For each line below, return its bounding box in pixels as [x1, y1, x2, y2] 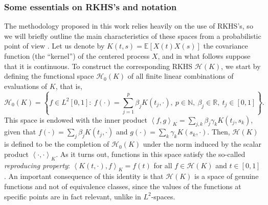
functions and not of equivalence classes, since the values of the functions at [4, 180, 241, 191]
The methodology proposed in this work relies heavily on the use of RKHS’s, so [4, 20, 253, 31]
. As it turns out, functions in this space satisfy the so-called [56, 148, 245, 159]
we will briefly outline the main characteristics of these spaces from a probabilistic [4, 30, 261, 41]
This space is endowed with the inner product [4, 114, 147, 125]
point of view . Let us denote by [4, 40, 105, 51]
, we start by [221, 60, 261, 71]
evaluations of [4, 80, 48, 91]
